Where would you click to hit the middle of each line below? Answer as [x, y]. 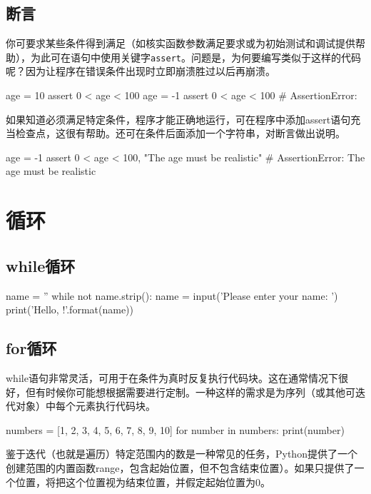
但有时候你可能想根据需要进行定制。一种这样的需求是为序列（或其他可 [190, 392]
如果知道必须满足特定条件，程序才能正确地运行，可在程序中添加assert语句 [178, 119]
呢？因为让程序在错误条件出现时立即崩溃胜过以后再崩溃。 [141, 71]
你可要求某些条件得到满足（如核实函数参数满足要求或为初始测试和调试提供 [181, 43]
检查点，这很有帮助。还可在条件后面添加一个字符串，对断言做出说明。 [180, 133]
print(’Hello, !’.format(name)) [70, 309]
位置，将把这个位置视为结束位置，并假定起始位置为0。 [143, 482]
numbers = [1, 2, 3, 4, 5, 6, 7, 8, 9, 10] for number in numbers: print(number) [175, 429]
